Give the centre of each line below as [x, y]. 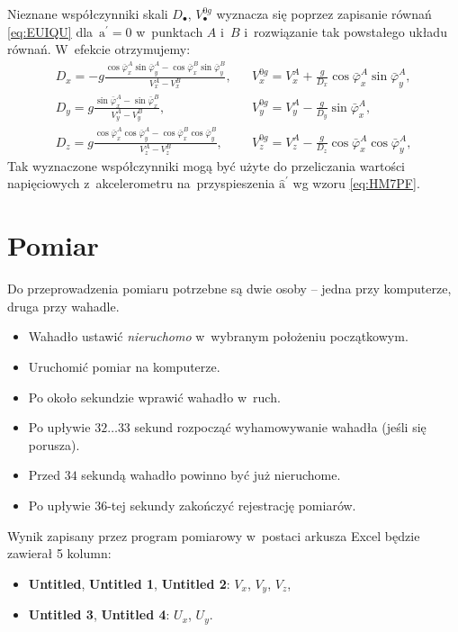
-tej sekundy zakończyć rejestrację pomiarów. [232, 505]
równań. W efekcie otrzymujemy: [99, 49]
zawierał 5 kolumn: [59, 553]
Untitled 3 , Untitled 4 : [99, 614]
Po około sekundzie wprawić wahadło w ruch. [154, 397]
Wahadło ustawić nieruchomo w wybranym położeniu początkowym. [218, 336]
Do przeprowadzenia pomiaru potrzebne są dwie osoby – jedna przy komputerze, [229, 289]
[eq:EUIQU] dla [50, 31]
